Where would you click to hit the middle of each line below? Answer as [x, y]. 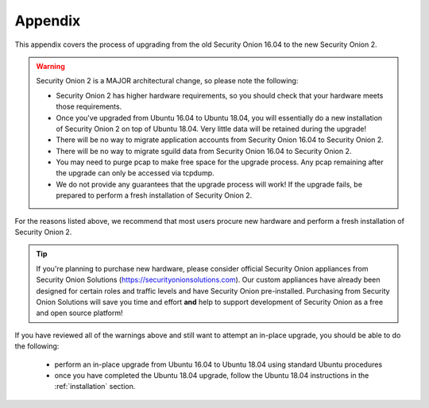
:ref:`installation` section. [95, 387]
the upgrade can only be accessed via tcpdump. [135, 173]
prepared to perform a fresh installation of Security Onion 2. [154, 195]
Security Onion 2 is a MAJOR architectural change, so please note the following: [167, 81]
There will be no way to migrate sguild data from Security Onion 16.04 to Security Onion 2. [204, 151]
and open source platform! [79, 313]
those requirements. [89, 106]
